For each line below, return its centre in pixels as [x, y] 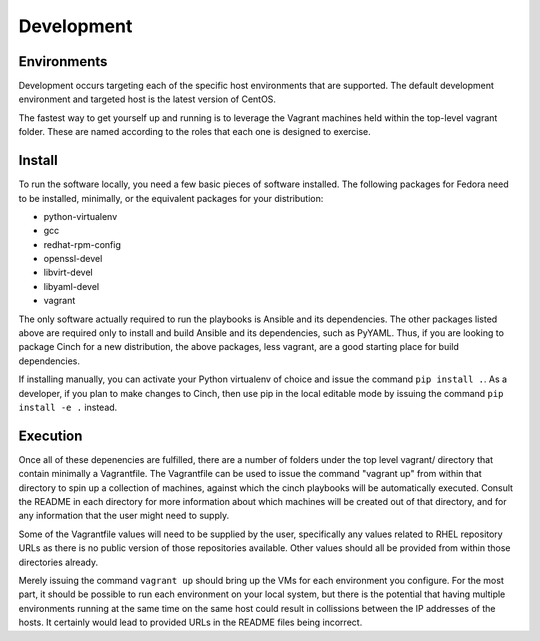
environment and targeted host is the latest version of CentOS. [147, 99]
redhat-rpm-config [82, 244]
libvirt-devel [68, 272]
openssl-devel [73, 259]
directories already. [58, 562]
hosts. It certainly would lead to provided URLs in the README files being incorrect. [190, 622]
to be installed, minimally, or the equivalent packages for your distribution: [171, 198]
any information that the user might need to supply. [124, 516]
